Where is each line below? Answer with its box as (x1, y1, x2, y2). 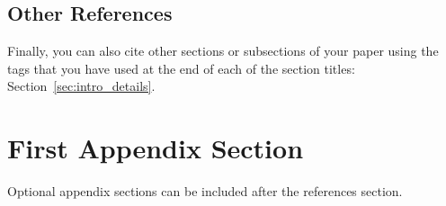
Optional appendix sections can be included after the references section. (7, 182, 403, 201)
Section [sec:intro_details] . (7, 76, 156, 95)
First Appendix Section (7, 130, 304, 166)
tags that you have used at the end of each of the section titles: (7, 58, 355, 77)
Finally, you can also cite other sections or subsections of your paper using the (7, 41, 439, 60)
